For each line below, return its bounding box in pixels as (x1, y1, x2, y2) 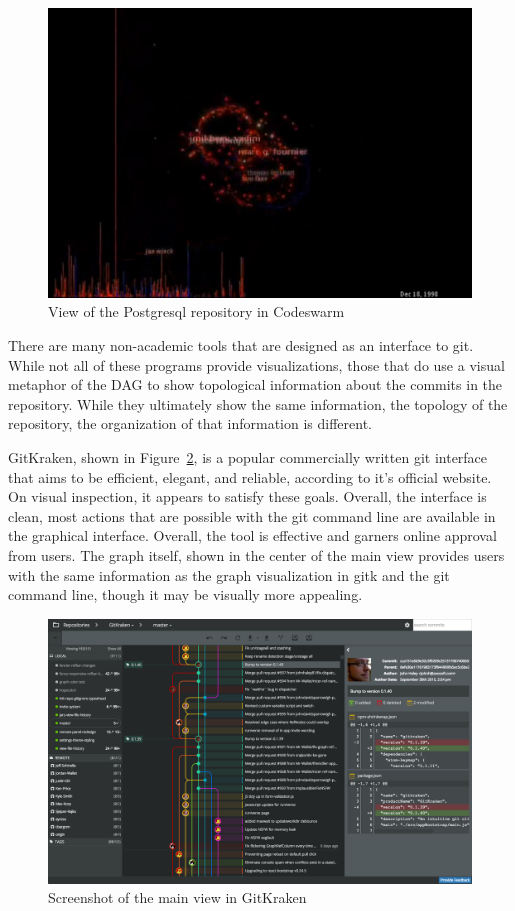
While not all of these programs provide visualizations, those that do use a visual (8, 354, 505, 375)
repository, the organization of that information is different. (8, 413, 373, 434)
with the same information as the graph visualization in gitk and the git (8, 564, 450, 585)
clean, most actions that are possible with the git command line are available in (8, 505, 496, 526)
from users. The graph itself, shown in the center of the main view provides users (8, 544, 505, 565)
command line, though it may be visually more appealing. (8, 584, 363, 605)
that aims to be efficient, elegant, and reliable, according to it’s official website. (8, 466, 492, 487)
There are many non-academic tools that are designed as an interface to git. (8, 335, 474, 356)
